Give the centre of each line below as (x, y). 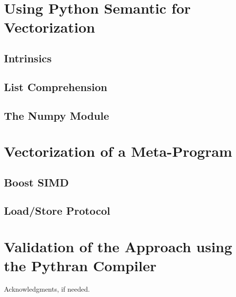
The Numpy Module (57, 115)
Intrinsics (28, 58)
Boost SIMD (36, 182)
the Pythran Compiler (80, 266)
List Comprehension (56, 86)
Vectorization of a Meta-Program (118, 151)
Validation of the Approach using (118, 247)
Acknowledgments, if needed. (47, 289)
